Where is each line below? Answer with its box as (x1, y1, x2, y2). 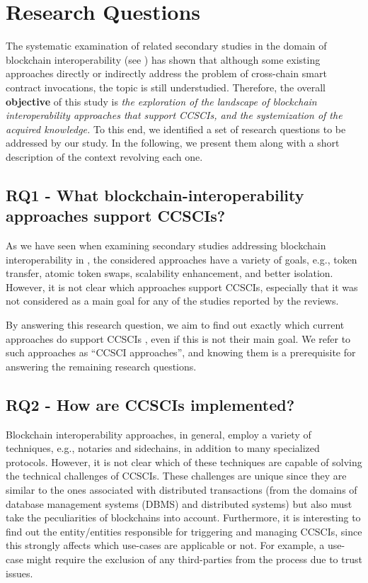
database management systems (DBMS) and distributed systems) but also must (6, 496, 352, 511)
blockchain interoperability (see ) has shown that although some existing (6, 52, 321, 67)
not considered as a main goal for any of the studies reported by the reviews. (6, 293, 339, 308)
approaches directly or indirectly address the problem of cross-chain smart (6, 66, 327, 81)
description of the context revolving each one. (6, 149, 203, 164)
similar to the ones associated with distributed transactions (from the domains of (6, 482, 357, 497)
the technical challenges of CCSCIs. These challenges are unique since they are (6, 468, 347, 483)
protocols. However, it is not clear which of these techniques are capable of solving (6, 454, 362, 469)
